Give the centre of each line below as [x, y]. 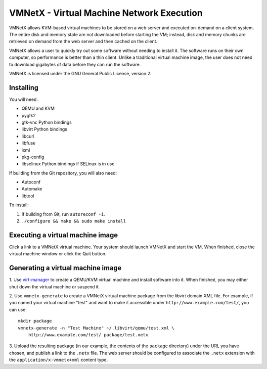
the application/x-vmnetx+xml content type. [59, 360]
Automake [32, 189]
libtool [28, 196]
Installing [24, 87]
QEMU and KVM [38, 108]
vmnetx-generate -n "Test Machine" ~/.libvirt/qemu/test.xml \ [96, 328]
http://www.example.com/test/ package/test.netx [88, 335]
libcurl [28, 136]
